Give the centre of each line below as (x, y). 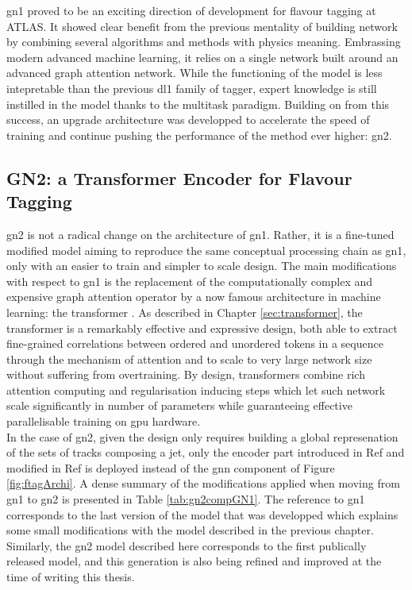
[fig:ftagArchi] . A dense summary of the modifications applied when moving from (203, 483)
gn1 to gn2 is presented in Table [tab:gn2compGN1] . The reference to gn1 (186, 499)
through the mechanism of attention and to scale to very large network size (189, 359)
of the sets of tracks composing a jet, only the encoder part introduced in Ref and (206, 452)
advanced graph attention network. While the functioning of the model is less (194, 73)
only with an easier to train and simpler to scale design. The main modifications (202, 266)
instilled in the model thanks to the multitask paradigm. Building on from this (198, 104)
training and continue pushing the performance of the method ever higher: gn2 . (199, 135)
